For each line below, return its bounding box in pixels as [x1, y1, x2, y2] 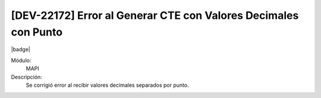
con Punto [11, 25, 62, 38]
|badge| [11, 46, 31, 53]
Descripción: [11, 73, 43, 80]
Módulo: [11, 57, 32, 64]
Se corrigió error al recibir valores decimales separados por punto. [26, 81, 190, 89]
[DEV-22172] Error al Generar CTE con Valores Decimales [11, 9, 299, 22]
